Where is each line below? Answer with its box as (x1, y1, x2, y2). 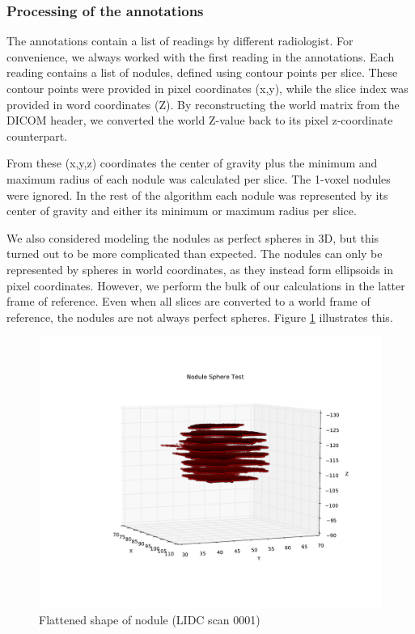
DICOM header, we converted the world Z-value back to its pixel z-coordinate (6, 112, 393, 129)
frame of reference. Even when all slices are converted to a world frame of (6, 293, 371, 310)
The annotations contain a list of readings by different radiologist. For (6, 32, 354, 49)
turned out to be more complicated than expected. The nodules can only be (6, 245, 383, 262)
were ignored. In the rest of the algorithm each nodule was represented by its (6, 186, 388, 203)
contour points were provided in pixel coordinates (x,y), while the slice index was (6, 80, 409, 96)
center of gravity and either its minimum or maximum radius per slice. (6, 202, 357, 219)
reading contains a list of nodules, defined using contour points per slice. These (6, 64, 398, 81)
